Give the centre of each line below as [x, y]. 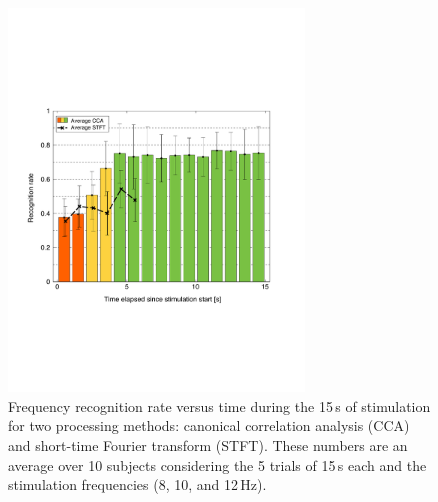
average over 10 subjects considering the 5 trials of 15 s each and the [217, 464]
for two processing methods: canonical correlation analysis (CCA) [209, 425]
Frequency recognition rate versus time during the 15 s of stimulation [219, 405]
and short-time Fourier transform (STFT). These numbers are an [208, 445]
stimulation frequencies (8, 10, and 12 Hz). [137, 484]
